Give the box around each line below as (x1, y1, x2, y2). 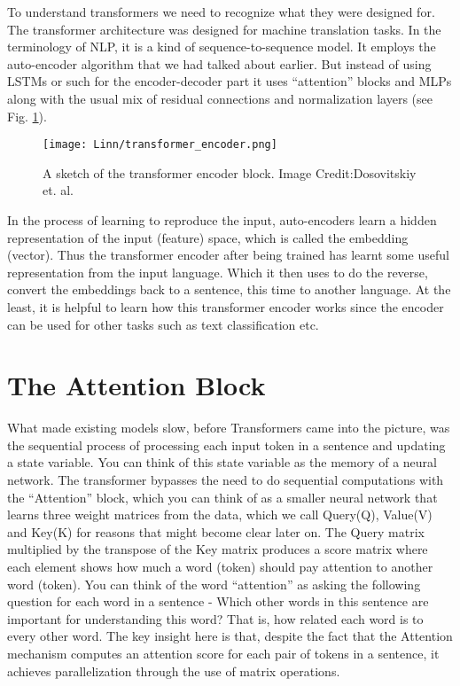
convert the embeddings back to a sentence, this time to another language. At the (7, 280, 451, 299)
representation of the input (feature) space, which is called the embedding (7, 228, 409, 246)
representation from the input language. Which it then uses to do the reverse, (7, 262, 428, 281)
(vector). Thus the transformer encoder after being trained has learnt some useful (7, 246, 449, 264)
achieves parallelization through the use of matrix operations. (7, 661, 340, 680)
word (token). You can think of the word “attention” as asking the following (7, 574, 421, 593)
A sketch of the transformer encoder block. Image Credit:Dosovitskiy (43, 163, 417, 182)
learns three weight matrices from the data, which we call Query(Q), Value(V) (7, 505, 433, 524)
